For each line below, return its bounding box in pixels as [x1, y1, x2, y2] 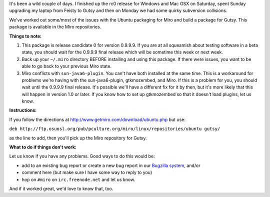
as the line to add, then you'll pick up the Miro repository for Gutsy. [9, 135, 147, 141]
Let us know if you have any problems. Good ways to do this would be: [9, 153, 155, 159]
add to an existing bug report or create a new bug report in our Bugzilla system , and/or [21, 162, 200, 168]
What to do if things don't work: [9, 144, 77, 150]
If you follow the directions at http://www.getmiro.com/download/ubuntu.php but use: [9, 116, 186, 122]
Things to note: [9, 33, 42, 39]
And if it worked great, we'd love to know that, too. [9, 185, 113, 191]
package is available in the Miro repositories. [9, 24, 101, 30]
